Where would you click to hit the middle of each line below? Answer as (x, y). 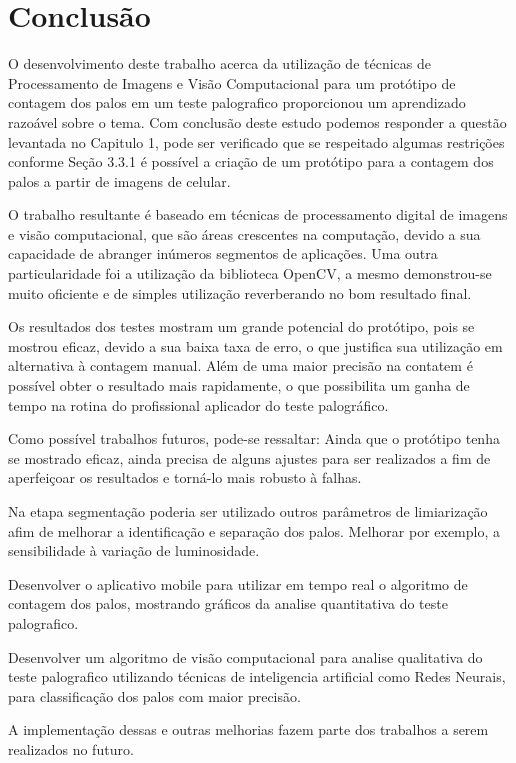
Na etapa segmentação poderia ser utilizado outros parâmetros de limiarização (248, 511)
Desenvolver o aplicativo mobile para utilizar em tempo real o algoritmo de (238, 583)
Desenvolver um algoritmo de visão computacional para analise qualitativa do (245, 656)
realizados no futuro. (71, 748)
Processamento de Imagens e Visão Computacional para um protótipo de (232, 82)
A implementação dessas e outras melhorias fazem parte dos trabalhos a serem (248, 729)
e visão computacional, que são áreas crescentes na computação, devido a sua (244, 233)
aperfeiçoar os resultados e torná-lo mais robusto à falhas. (185, 477)
